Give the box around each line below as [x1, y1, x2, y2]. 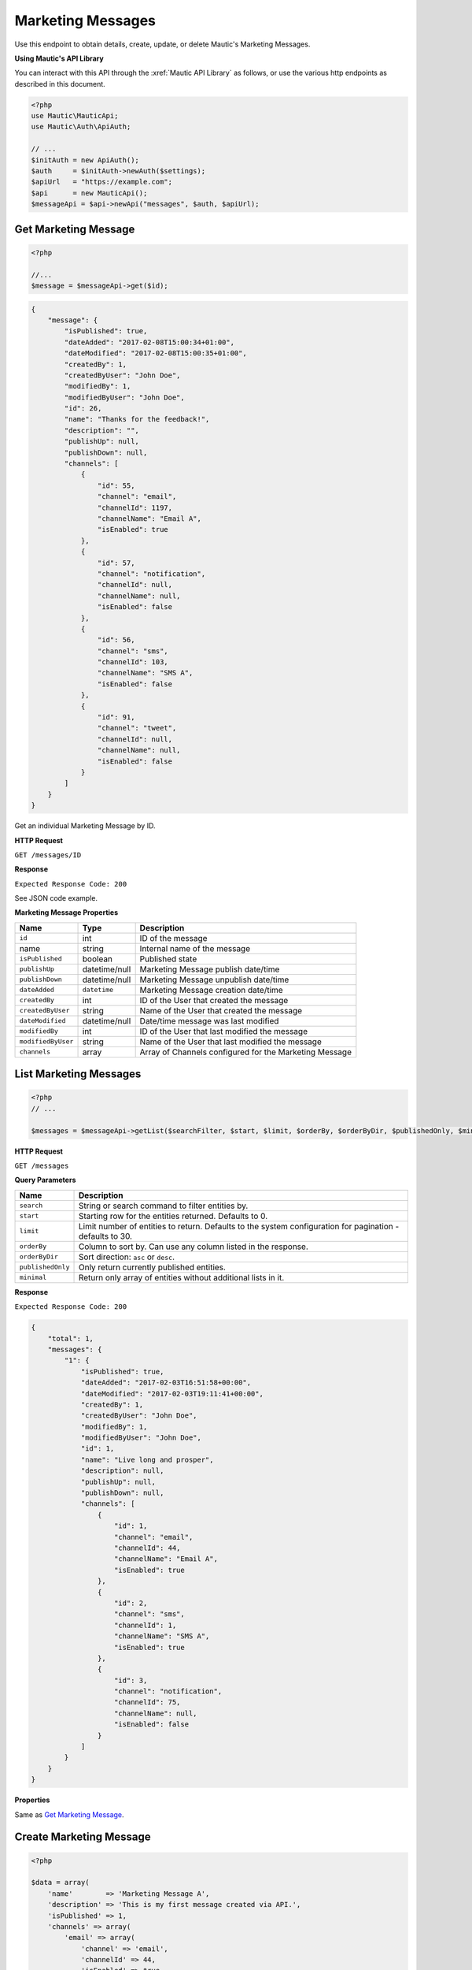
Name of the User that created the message [139, 1005, 303, 1016]
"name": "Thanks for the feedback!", [64, 414, 210, 424]
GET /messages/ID [14, 850, 82, 859]
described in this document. [14, 79, 105, 88]
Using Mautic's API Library [14, 54, 104, 63]
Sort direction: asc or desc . [78, 1251, 175, 1262]
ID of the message [139, 932, 208, 943]
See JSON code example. [14, 894, 98, 903]
